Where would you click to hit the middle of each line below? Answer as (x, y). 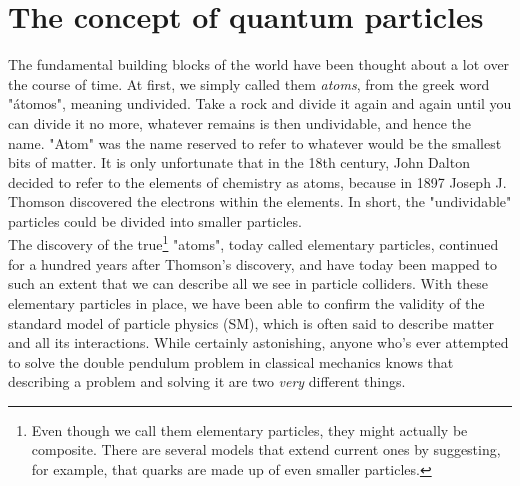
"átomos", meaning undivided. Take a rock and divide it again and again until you (260, 103)
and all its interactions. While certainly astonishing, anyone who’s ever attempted (258, 342)
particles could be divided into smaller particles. (155, 220)
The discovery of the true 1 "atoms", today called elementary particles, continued (253, 243)
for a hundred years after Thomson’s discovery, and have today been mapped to (252, 263)
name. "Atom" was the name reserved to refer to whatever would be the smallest (255, 142)
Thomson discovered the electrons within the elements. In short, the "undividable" (260, 201)
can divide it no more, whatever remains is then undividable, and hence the (240, 122)
